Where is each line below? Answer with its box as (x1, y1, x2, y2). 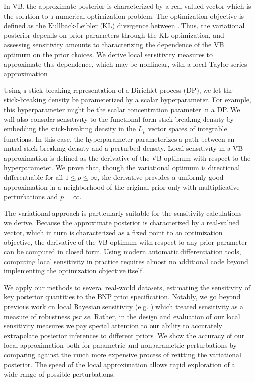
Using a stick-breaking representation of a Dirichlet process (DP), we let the (4, 85, 233, 95)
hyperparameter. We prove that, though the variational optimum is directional (4, 162, 240, 173)
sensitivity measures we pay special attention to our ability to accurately (4, 321, 222, 331)
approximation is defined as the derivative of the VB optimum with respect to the (4, 152, 251, 163)
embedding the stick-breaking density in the (4, 123, 136, 134)
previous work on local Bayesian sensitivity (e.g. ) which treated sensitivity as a (4, 301, 244, 312)
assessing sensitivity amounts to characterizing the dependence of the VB (4, 39, 224, 50)
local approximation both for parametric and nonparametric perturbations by (4, 340, 237, 350)
